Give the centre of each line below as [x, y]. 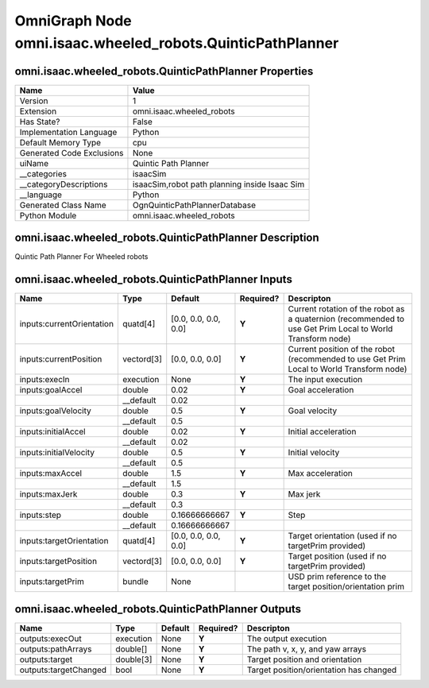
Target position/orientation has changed [322, 670]
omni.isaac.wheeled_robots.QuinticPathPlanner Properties [164, 71]
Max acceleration [320, 473]
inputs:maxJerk [48, 494]
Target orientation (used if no [342, 536]
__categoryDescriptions [64, 184]
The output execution [287, 638]
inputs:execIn [45, 380]
